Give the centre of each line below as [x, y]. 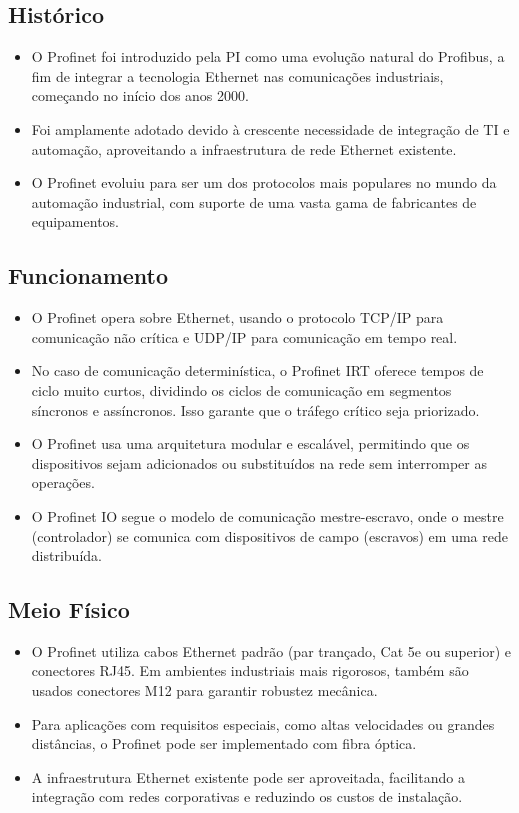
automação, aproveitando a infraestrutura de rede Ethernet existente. [244, 148]
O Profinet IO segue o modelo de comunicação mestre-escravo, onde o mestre [267, 515]
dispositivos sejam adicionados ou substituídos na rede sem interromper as [259, 462]
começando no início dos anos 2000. [140, 95]
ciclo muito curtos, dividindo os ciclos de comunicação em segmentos [241, 389]
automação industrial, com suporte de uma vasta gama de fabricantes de [254, 201]
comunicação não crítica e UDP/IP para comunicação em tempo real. [244, 336]
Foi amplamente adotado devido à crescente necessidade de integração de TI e [270, 128]
